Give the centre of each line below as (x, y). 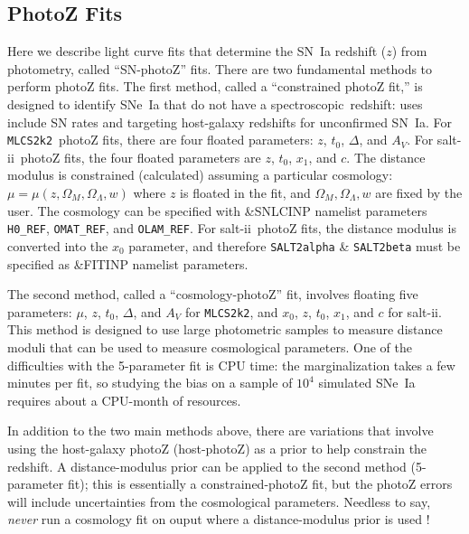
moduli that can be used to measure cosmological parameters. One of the (210, 347)
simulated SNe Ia (367, 383)
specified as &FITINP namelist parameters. (128, 263)
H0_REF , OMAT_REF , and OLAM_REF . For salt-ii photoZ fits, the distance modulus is (232, 228)
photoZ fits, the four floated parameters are (141, 157)
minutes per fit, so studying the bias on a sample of (150, 383)
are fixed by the (419, 193)
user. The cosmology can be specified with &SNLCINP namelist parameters (217, 210)
